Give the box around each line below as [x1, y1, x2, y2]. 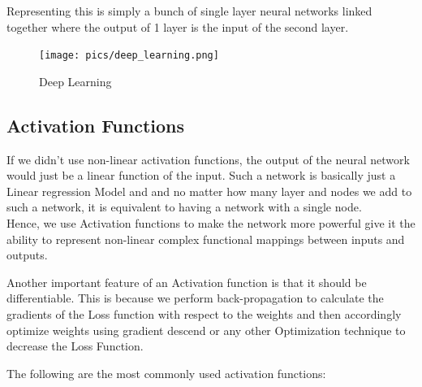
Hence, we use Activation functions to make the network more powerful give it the [6, 215, 416, 232]
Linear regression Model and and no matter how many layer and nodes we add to [6, 182, 412, 199]
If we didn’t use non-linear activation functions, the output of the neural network [6, 150, 410, 167]
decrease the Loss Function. [6, 337, 144, 354]
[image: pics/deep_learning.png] [39, 50, 219, 62]
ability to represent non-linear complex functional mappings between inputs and [6, 230, 405, 247]
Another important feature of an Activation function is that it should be [6, 273, 367, 290]
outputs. [6, 246, 48, 263]
